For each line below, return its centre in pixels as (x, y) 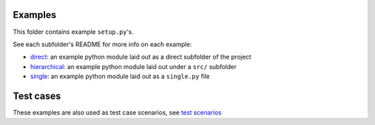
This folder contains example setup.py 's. (73, 32)
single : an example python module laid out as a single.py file (120, 77)
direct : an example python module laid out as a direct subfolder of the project (141, 57)
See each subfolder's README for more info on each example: (102, 44)
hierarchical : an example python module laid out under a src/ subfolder (133, 66)
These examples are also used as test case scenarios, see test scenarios (117, 112)
